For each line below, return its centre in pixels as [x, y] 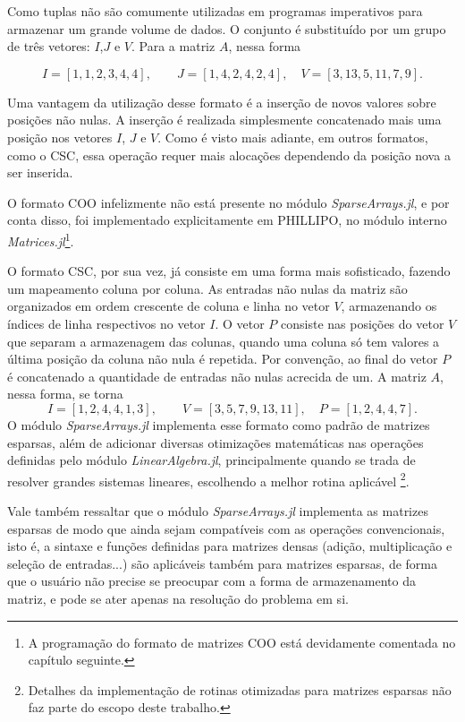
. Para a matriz [173, 46]
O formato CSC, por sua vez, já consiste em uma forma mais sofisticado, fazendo [229, 271]
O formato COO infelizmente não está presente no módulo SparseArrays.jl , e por [228, 202]
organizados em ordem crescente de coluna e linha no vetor [169, 306]
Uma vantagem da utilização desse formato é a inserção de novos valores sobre [222, 102]
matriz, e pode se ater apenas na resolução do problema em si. [178, 598]
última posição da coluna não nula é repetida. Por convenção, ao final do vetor [223, 359]
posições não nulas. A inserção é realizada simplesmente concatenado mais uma [224, 120]
